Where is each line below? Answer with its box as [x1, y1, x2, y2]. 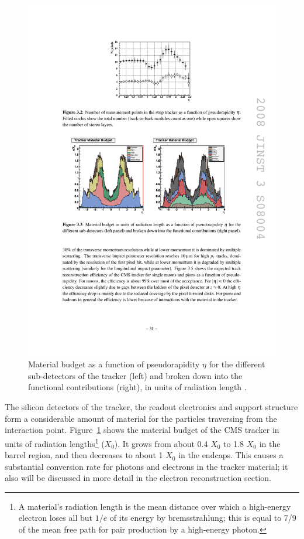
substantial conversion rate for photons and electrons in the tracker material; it [5, 460, 288, 472]
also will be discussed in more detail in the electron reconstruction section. [5, 472, 271, 484]
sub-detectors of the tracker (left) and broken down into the [28, 369, 243, 381]
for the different [209, 358, 265, 370]
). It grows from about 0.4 [114, 437, 208, 449]
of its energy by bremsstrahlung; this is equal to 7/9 [109, 511, 296, 524]
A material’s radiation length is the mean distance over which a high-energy [18, 500, 291, 512]
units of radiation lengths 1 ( [5, 435, 105, 449]
